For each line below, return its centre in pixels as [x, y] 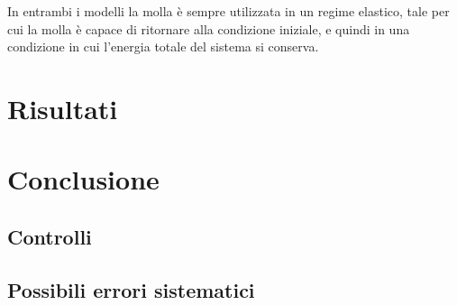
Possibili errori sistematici [131, 289]
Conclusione [83, 179]
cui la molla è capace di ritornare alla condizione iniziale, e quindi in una [209, 28]
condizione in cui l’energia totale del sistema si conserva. [163, 46]
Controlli [50, 236]
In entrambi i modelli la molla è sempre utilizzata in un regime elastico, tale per [228, 11]
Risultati [63, 108]
